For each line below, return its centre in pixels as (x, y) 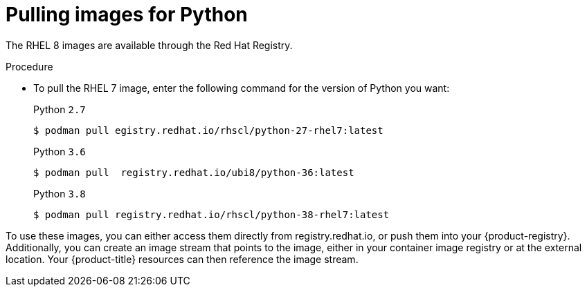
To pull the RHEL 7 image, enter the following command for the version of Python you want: (242, 88)
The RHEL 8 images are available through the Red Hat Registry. (149, 45)
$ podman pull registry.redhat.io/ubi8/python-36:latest (194, 172)
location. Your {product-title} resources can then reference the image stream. (182, 259)
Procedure (29, 66)
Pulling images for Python (127, 14)
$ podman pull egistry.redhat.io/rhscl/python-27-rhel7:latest (208, 130)
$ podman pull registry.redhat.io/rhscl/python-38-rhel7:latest (211, 214)
